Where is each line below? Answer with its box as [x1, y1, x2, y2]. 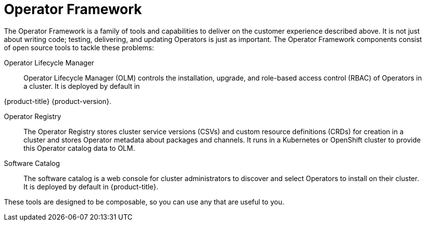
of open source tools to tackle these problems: [4, 43, 154, 52]
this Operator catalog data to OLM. [23, 143, 135, 152]
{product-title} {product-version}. [4, 97, 112, 105]
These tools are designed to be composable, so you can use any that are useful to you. [4, 197, 284, 206]
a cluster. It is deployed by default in [23, 82, 140, 90]
